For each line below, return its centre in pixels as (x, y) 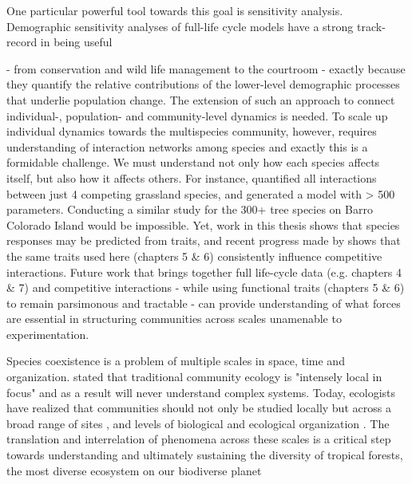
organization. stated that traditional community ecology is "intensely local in (194, 377)
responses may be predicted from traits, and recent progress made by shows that (204, 240)
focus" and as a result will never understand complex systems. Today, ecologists (201, 392)
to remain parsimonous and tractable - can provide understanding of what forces (204, 303)
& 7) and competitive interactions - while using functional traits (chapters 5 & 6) (206, 287)
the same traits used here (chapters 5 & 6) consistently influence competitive (194, 256)
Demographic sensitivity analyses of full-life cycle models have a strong (180, 26)
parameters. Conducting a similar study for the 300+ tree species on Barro (190, 209)
